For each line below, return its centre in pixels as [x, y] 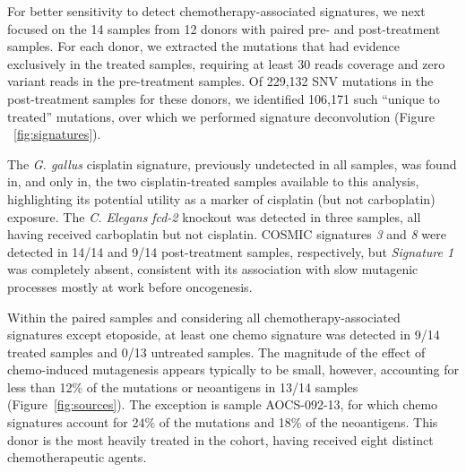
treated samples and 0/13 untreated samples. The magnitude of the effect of [216, 352]
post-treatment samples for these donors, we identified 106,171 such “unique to [224, 98]
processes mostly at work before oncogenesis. [130, 286]
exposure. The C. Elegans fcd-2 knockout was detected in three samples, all [214, 216]
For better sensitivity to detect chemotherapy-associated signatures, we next [216, 11]
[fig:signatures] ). [57, 134]
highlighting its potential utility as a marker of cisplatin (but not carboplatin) [221, 198]
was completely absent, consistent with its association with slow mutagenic [213, 269]
